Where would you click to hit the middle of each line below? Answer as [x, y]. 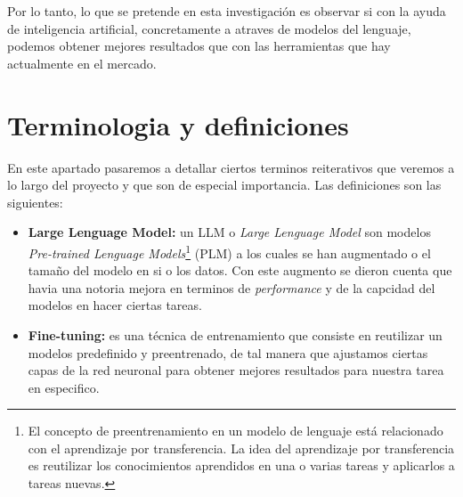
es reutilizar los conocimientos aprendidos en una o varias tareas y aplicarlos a [241, 465]
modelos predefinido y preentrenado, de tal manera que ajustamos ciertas [228, 352]
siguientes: [35, 202]
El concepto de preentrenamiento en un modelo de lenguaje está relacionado [236, 431]
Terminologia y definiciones [178, 124]
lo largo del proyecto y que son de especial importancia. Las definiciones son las [224, 185]
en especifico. [64, 387]
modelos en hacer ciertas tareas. [115, 305]
